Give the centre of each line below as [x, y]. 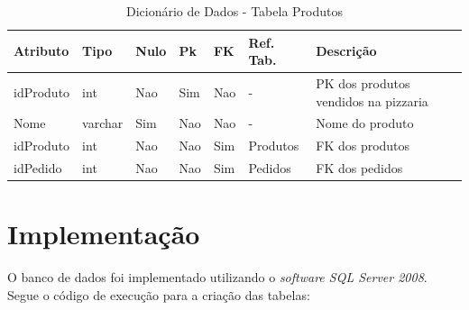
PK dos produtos [363, 83]
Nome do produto [365, 123]
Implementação [104, 234]
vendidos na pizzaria [372, 100]
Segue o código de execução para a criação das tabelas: [159, 294]
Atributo [41, 51]
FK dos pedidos [359, 168]
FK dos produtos [363, 146]
